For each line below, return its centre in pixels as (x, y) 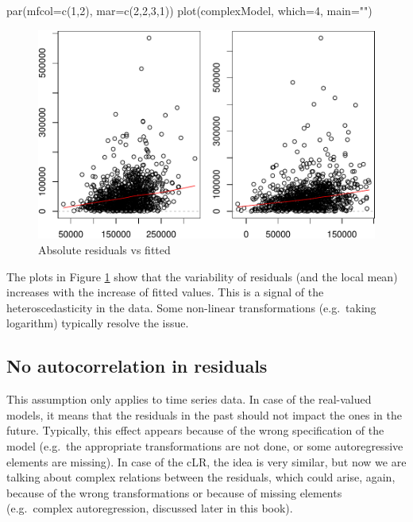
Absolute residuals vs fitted (104, 250)
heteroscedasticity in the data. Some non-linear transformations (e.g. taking (191, 307)
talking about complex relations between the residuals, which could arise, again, (201, 477)
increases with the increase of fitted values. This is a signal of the (165, 292)
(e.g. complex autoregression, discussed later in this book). (150, 508)
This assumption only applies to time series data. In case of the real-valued (189, 399)
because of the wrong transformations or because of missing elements (174, 492)
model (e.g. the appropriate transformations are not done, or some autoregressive (205, 446)
